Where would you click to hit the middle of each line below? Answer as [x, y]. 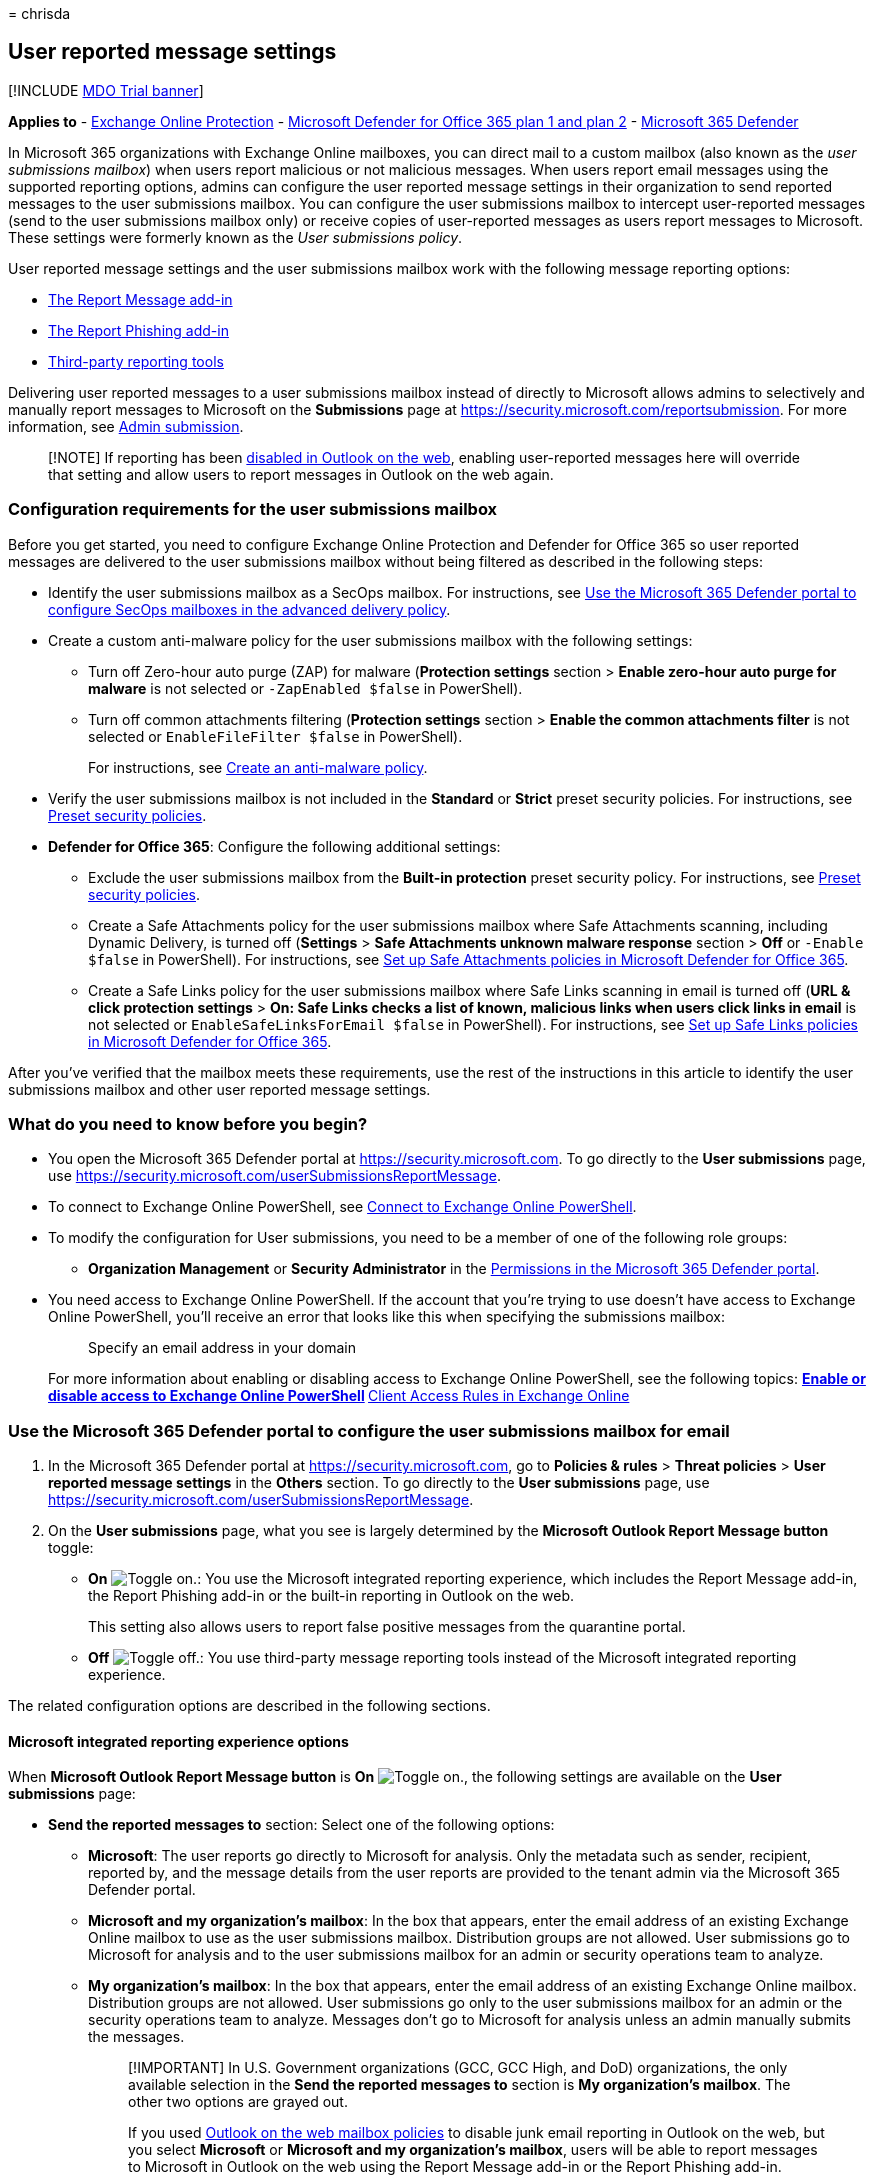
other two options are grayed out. [238, 2102]
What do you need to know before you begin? [188, 1123]
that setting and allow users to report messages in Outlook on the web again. [301, 474]
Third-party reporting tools [136, 361]
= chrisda [39, 13]
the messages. [136, 2037]
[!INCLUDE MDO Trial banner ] [106, 90]
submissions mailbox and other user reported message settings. [219, 1089]
